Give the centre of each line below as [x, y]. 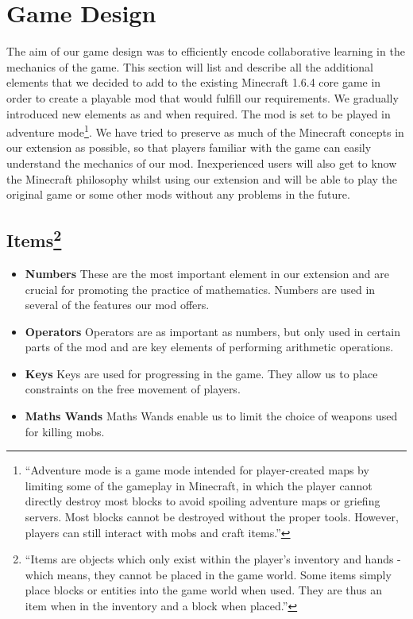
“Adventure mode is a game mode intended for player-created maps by [197, 470]
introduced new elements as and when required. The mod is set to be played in [199, 113]
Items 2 [34, 239]
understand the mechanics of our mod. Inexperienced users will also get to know [202, 162]
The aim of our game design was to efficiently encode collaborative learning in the [206, 51]
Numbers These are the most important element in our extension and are [207, 273]
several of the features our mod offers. [117, 305]
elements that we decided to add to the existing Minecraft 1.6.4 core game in [194, 82]
